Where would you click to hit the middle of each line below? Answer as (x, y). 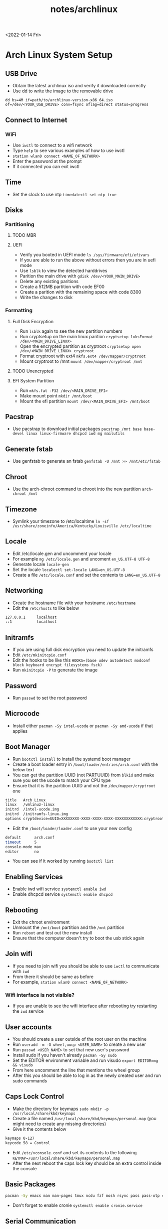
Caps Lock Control (34, 1097)
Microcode (22, 714)
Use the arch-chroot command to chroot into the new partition (76, 489)
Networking (24, 591)
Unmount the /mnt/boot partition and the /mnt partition (68, 927)
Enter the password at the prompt (47, 161)
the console (24, 1168)
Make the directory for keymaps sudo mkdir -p (60, 1109)
